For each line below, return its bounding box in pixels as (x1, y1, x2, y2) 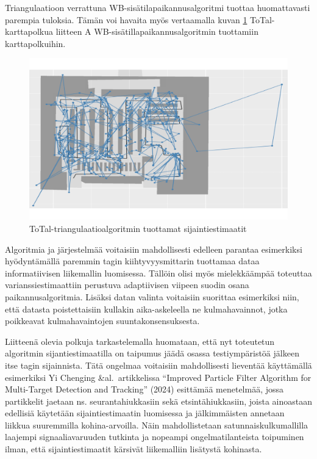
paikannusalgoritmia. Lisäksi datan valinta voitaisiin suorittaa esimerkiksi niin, (5, 290, 299, 303)
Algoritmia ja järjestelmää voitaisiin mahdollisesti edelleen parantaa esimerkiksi (5, 242, 302, 255)
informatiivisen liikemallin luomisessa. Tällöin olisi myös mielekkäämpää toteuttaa (5, 266, 312, 279)
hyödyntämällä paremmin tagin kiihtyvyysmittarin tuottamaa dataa (5, 255, 260, 267)
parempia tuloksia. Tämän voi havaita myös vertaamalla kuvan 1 (5, 13, 248, 26)
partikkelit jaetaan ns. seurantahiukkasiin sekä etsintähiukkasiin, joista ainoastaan (5, 394, 312, 407)
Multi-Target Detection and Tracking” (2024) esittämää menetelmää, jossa (5, 383, 284, 396)
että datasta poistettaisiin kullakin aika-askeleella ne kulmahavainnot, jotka (5, 302, 288, 315)
